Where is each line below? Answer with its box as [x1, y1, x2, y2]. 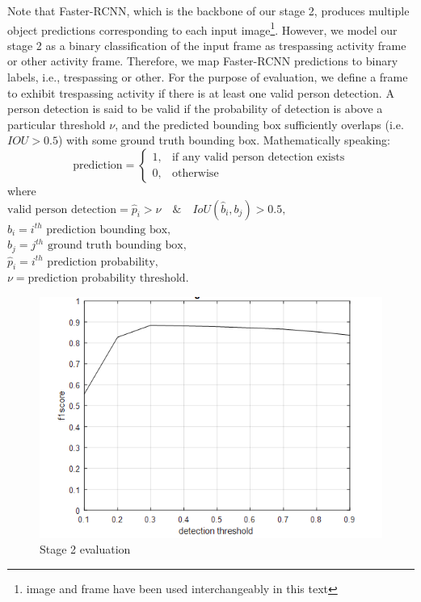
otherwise [171, 167, 219, 179]
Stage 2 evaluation [40, 541, 131, 558]
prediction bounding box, [46, 224, 171, 236]
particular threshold [7, 115, 106, 132]
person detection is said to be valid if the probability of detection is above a [7, 100, 383, 117]
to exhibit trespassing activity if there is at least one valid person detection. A [7, 84, 394, 101]
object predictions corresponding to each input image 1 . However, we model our [7, 19, 398, 38]
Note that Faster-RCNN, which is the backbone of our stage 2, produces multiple [7, 2, 410, 19]
